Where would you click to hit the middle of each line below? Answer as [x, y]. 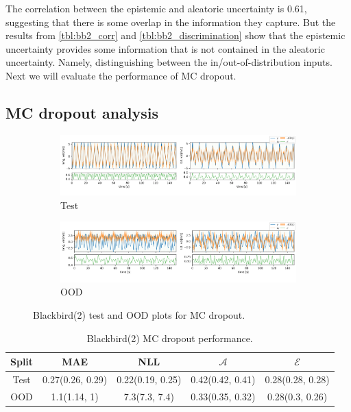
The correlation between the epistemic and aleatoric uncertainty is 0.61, [156, 8]
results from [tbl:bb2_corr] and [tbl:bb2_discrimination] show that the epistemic [175, 35]
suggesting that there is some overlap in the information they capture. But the [171, 22]
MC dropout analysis [82, 112]
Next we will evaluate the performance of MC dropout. [121, 75]
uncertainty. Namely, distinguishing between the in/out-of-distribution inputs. [169, 62]
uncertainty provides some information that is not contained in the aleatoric [165, 48]
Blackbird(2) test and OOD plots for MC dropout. [139, 315]
